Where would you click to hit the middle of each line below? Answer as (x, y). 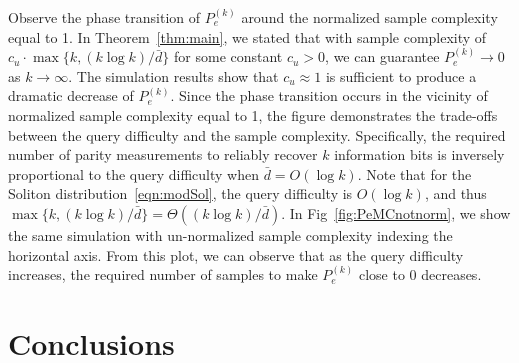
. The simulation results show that (173, 75)
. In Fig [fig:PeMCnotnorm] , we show (396, 212)
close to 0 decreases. (420, 274)
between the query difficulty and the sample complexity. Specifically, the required (257, 134)
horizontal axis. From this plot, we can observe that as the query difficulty (236, 254)
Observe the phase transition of (104, 17)
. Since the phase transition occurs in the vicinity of (329, 95)
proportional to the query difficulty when (133, 173)
